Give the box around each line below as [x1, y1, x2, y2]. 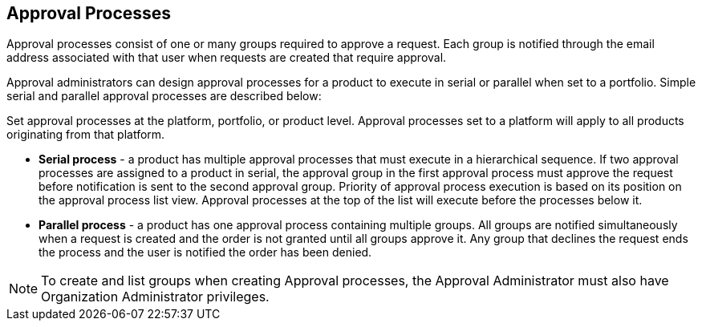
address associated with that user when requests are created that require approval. [6, 50, 447, 65]
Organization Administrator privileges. [41, 289, 270, 305]
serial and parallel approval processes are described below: [6, 89, 322, 103]
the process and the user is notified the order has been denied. [39, 245, 372, 260]
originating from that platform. [6, 127, 165, 142]
